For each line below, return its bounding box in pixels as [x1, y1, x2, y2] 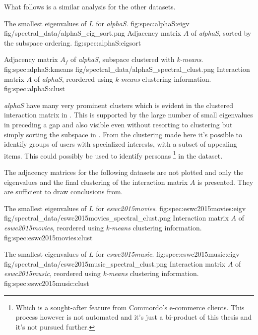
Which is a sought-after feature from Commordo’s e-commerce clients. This [15, 302, 245, 312]
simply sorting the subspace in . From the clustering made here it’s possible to [4, 129, 243, 139]
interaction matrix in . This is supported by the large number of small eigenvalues [4, 110, 253, 120]
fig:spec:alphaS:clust [4, 83, 65, 94]
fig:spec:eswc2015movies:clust [4, 232, 93, 242]
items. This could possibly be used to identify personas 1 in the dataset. [4, 149, 223, 161]
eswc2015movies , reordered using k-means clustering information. [4, 222, 202, 232]
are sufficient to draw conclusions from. [4, 186, 123, 197]
